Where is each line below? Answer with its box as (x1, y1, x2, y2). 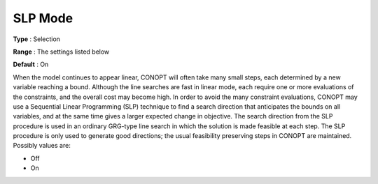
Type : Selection (13, 35, 61, 43)
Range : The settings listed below (13, 47, 110, 56)
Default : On (13, 60, 49, 69)
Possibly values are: (13, 141, 71, 150)
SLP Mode (13, 10, 73, 26)
